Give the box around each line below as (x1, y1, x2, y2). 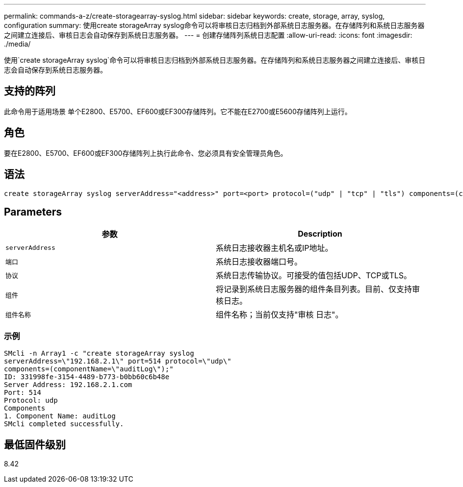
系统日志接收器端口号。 (216, 257, 303, 267)
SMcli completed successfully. (4, 420, 124, 428)
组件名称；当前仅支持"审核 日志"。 (216, 310, 343, 320)
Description (298, 229, 342, 239)
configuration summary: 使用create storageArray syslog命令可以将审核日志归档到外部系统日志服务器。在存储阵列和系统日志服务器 (4, 21, 425, 29)
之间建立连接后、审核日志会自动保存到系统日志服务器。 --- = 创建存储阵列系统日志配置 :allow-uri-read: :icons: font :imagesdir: (4, 31, 412, 39)
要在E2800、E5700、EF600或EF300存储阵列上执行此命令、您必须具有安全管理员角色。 (4, 148, 287, 157)
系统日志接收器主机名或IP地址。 (216, 243, 333, 253)
